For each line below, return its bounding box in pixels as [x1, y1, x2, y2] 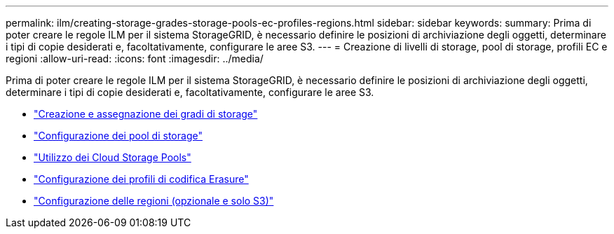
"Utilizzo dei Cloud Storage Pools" [34, 151, 191, 163]
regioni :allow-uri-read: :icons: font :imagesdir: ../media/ [6, 53, 264, 64]
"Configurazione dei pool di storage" [34, 130, 203, 142]
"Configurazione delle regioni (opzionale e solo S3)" [34, 195, 274, 207]
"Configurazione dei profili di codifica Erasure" [34, 173, 249, 185]
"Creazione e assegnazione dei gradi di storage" [34, 108, 258, 120]
